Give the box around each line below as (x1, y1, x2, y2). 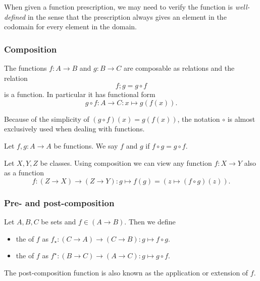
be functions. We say (54, 140, 118, 151)
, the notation (177, 113, 220, 124)
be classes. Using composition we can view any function (40, 157, 212, 168)
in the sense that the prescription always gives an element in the (27, 11, 227, 22)
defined (4, 11, 26, 22)
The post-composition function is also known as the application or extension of (4, 267, 248, 277)
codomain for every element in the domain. (4, 21, 137, 32)
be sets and (41, 216, 76, 226)
